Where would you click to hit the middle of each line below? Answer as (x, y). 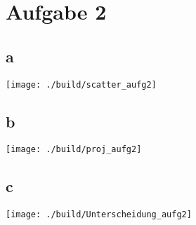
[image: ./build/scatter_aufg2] (81, 84)
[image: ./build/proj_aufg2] (74, 150)
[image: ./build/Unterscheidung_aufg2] (99, 215)
